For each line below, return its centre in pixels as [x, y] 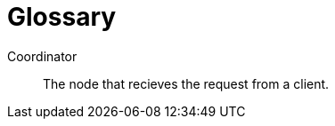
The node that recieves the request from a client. [186, 83]
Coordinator [42, 56]
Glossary [62, 17]
